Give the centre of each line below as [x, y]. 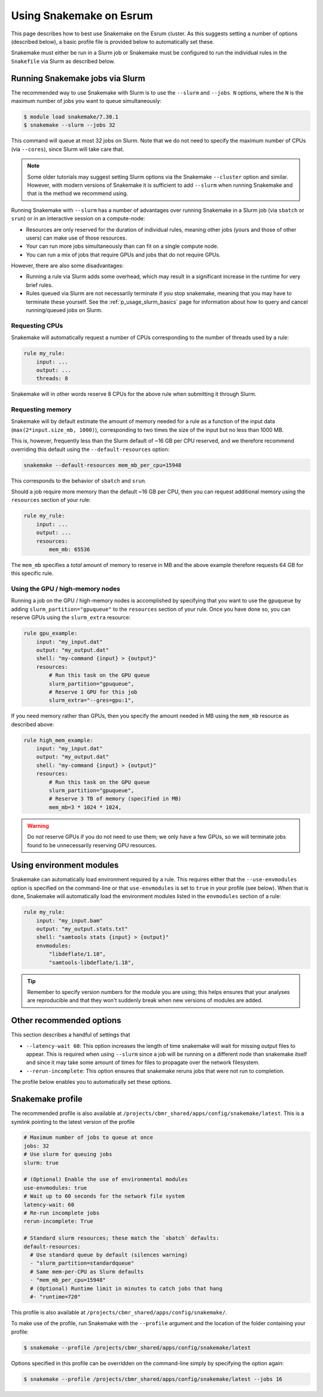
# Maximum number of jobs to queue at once [89, 1137]
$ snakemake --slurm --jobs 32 [70, 125]
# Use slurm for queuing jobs [68, 1154]
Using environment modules [65, 865]
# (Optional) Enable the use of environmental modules [106, 1179]
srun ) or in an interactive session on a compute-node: [78, 219]
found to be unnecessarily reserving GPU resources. [92, 845]
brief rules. [39, 285]
